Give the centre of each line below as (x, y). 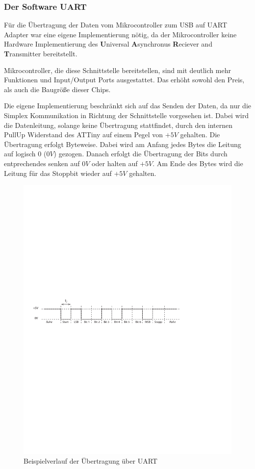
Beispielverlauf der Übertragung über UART (90, 460)
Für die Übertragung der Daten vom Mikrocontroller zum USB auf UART (116, 25)
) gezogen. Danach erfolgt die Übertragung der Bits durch (140, 154)
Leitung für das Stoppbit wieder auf (58, 173)
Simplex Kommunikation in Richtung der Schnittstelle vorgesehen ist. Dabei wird (126, 115)
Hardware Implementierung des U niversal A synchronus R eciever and (108, 44)
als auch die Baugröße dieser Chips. (57, 89)
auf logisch (20, 154)
